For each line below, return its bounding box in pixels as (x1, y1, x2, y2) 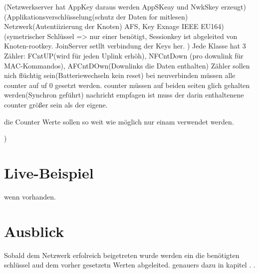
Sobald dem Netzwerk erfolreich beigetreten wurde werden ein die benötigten (4, 249, 240, 260)
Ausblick (4, 220, 64, 241)
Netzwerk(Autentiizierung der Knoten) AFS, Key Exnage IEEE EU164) (4, 21, 224, 31)
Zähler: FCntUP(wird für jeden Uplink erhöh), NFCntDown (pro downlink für (4, 50, 244, 60)
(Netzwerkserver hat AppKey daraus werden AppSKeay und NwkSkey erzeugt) (4, 1, 246, 11)
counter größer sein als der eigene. (4, 99, 108, 109)
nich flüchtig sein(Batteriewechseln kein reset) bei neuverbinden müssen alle (4, 70, 236, 80)
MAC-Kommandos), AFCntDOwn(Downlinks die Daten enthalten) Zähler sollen (4, 60, 250, 70)
